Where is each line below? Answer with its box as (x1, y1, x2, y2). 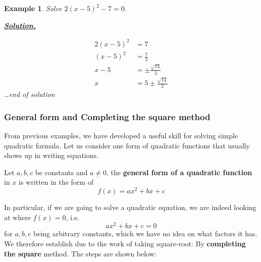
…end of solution (4, 89, 55, 99)
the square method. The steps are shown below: (4, 248, 156, 258)
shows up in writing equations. (4, 150, 98, 161)
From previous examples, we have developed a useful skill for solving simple (4, 130, 238, 141)
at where (4, 212, 31, 222)
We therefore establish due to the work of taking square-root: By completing (4, 238, 246, 248)
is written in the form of (19, 177, 93, 187)
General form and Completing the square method (4, 110, 211, 123)
